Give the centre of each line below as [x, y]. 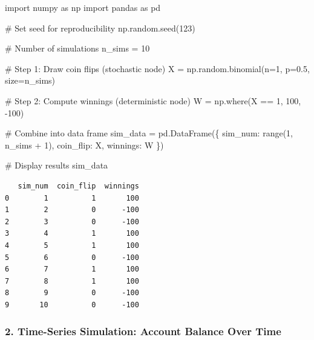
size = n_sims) [30, 80]
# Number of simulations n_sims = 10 [77, 48]
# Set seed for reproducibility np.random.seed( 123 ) [100, 28]
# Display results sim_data [57, 165]
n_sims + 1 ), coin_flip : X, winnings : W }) [84, 145]
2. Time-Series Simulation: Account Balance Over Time [143, 331]
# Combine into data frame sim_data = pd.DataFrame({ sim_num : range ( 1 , [149, 133]
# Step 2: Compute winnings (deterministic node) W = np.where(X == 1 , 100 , [153, 100]
